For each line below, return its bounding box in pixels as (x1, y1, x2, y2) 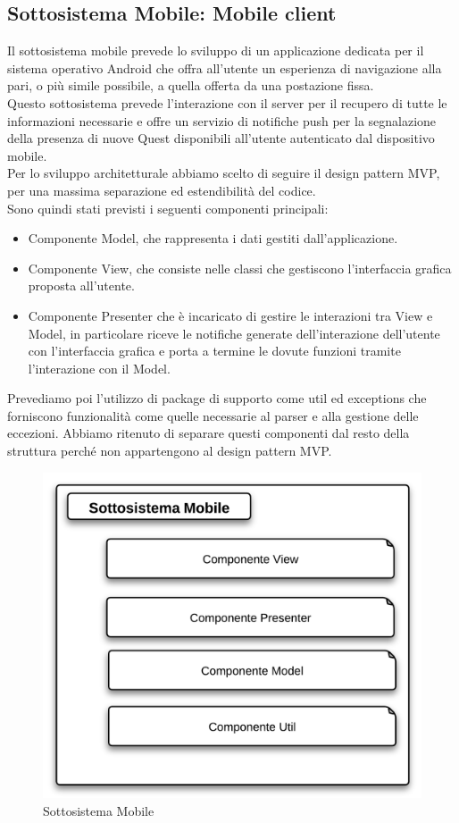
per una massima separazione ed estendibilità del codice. (7, 181, 316, 199)
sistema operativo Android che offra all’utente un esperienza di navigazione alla (7, 58, 442, 77)
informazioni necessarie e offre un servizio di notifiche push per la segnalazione (7, 111, 437, 130)
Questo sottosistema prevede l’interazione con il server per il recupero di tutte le (7, 93, 447, 112)
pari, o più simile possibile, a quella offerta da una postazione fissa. (7, 76, 374, 95)
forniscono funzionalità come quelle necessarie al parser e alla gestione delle (7, 406, 419, 424)
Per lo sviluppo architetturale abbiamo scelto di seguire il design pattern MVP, (7, 164, 440, 182)
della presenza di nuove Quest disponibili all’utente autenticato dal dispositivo (7, 129, 435, 147)
